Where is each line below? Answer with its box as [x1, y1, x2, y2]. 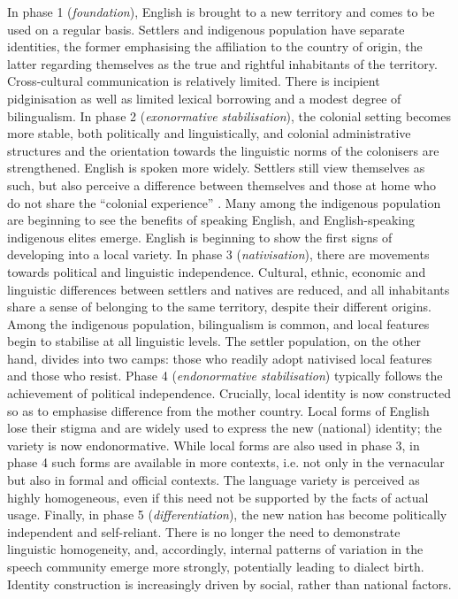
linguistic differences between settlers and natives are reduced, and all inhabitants [7, 280, 450, 298]
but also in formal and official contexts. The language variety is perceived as [7, 471, 420, 489]
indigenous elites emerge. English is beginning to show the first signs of [7, 227, 393, 246]
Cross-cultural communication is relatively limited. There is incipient [7, 72, 380, 90]
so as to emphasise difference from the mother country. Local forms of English [7, 401, 430, 419]
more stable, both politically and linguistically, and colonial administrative [7, 124, 411, 142]
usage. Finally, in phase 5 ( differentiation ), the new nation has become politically [7, 505, 447, 524]
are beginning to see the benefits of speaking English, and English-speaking [7, 211, 415, 229]
